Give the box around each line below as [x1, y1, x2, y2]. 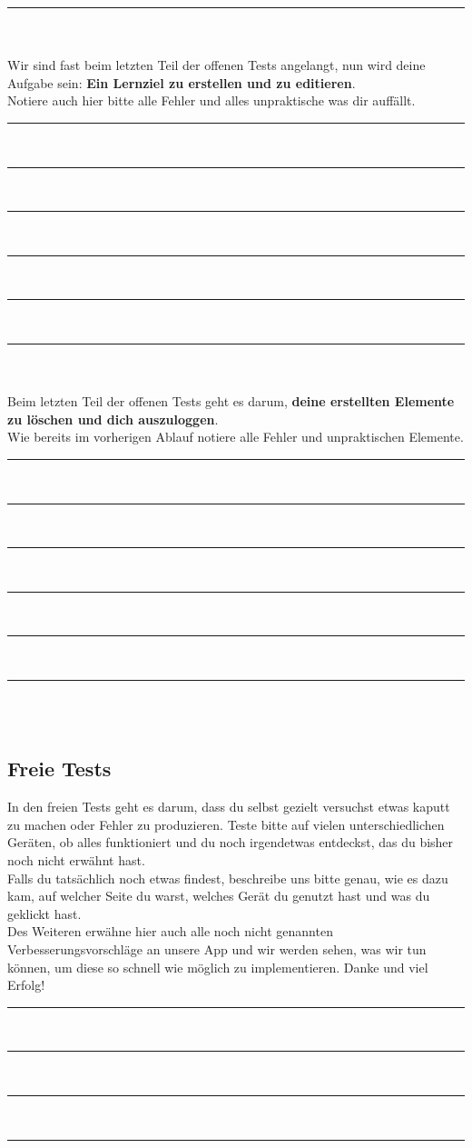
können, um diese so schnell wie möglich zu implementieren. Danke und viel [7, 957, 428, 976]
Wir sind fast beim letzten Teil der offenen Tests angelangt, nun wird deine [7, 55, 426, 75]
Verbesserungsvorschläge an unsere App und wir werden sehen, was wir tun [7, 940, 427, 959]
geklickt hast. [7, 903, 82, 923]
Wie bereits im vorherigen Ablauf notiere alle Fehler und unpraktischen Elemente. [7, 427, 464, 446]
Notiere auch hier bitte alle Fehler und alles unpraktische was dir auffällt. [7, 91, 416, 110]
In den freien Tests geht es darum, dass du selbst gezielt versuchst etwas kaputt [7, 797, 450, 816]
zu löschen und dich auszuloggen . [7, 409, 219, 428]
